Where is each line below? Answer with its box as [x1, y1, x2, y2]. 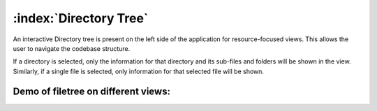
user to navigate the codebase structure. [13, 44, 131, 52]
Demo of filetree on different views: [13, 85, 171, 97]
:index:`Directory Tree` [13, 10, 149, 26]
